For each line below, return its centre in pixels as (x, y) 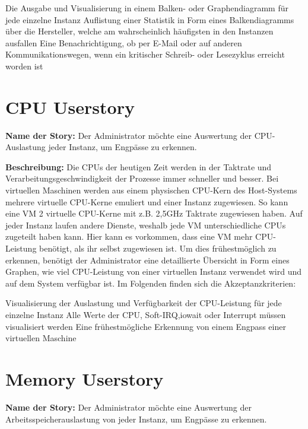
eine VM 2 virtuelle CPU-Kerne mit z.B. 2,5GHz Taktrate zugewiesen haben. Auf (154, 213)
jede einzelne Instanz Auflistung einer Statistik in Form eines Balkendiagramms (150, 19)
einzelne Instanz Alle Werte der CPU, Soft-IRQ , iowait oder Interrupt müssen (146, 314)
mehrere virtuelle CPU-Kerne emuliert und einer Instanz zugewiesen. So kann (147, 201)
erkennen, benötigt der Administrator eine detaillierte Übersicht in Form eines (147, 260)
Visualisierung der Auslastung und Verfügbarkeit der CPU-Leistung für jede (144, 303)
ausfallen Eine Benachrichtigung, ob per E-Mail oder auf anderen (124, 42)
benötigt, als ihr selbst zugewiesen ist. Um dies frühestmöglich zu (158, 248)
